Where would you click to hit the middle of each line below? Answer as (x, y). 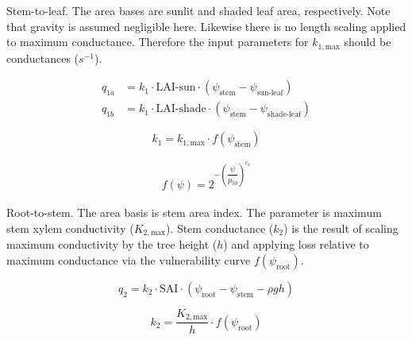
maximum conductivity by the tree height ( (112, 244)
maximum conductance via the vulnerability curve (129, 260)
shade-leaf (284, 115)
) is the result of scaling (341, 228)
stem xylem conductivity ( (70, 228)
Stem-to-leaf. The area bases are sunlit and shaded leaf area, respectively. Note (198, 10)
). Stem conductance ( (219, 228)
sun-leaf (270, 93)
